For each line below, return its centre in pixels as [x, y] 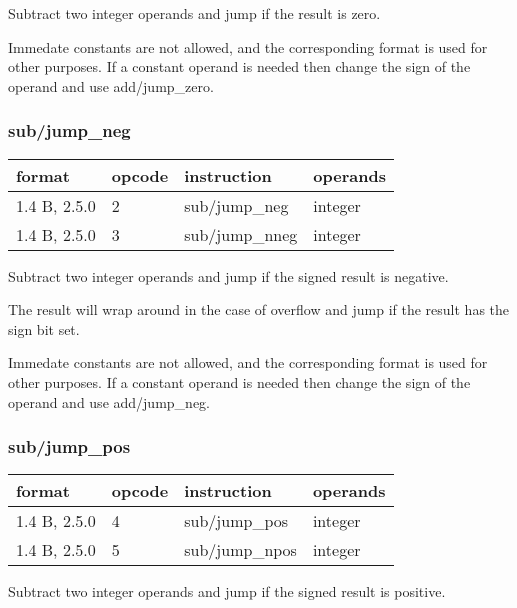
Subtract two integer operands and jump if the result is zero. [194, 13]
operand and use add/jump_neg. [109, 401]
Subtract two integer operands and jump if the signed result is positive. [227, 591]
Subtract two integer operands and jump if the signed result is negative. [228, 275]
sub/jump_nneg [241, 234]
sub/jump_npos [240, 550]
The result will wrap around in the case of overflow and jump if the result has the [259, 309]
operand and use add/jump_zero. [111, 85]
